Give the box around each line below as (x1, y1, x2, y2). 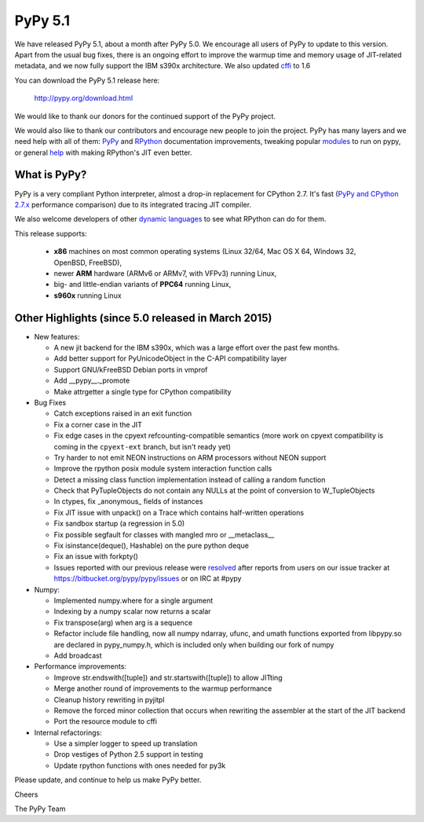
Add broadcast (53, 651, 102, 660)
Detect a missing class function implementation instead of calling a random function (53, 475, 326, 484)
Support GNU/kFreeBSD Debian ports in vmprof (53, 365, 208, 374)
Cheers (14, 790, 38, 799)
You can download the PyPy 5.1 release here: (14, 75, 160, 85)
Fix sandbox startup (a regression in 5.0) (53, 519, 185, 528)
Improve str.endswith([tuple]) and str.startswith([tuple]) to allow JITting (53, 673, 283, 682)
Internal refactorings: (34, 728, 102, 737)
